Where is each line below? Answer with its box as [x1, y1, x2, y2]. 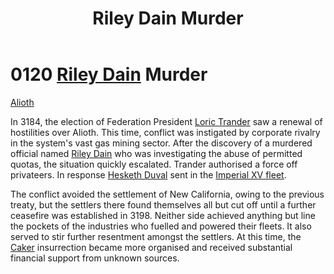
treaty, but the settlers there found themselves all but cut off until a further [10, 198, 317, 211]
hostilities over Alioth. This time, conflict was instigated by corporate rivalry [10, 126, 321, 138]
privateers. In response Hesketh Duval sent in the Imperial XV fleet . [10, 168, 287, 181]
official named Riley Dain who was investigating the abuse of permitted [10, 147, 303, 159]
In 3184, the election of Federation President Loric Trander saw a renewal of [10, 115, 323, 127]
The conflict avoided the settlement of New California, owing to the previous [10, 188, 325, 200]
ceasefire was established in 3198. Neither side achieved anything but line [10, 209, 316, 221]
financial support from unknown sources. [10, 252, 180, 264]
